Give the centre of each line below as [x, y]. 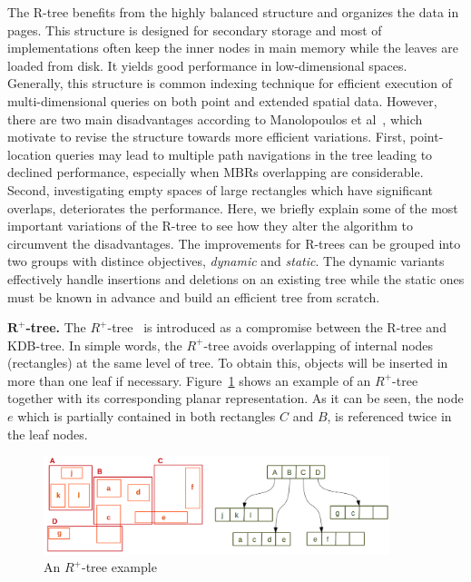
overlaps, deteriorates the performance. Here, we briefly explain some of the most [233, 207]
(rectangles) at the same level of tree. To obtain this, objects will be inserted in [228, 363]
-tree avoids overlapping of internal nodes [319, 345]
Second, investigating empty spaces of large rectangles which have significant [221, 189]
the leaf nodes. [48, 434]
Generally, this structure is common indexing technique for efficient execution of [230, 83]
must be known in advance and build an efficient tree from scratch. [194, 296]
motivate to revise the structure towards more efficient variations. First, [207, 137]
